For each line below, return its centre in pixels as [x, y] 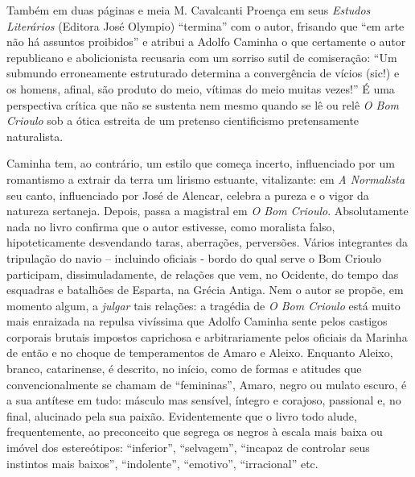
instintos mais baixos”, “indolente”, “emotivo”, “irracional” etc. [162, 463]
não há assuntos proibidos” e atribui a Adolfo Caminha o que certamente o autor [206, 41]
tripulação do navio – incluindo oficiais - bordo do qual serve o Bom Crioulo [194, 257]
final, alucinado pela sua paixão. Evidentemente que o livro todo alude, [182, 415]
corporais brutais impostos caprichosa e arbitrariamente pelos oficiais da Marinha [207, 336]
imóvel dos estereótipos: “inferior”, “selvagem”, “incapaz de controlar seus [188, 448]
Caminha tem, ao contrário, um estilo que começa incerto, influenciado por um [201, 163]
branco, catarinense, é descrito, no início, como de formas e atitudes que [184, 369]
